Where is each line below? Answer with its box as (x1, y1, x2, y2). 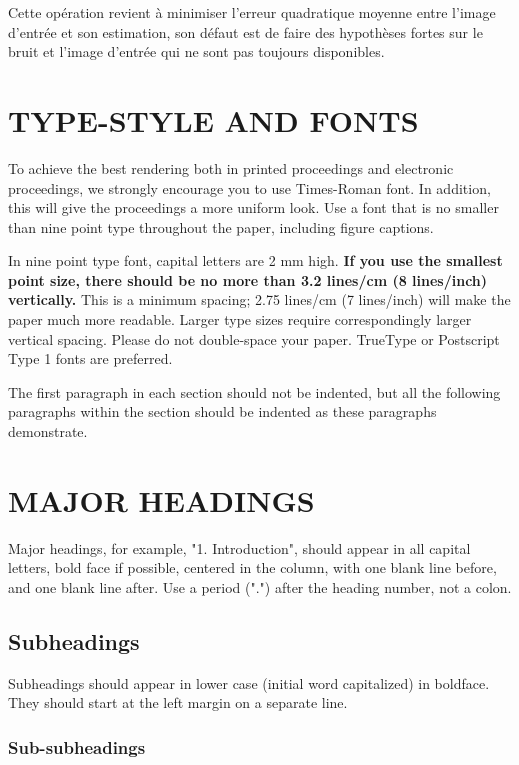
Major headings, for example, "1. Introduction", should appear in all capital (8, 537, 471, 558)
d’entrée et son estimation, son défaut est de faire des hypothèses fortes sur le (8, 21, 483, 42)
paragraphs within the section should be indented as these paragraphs (8, 401, 437, 422)
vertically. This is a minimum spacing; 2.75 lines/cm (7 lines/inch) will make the (8, 289, 511, 310)
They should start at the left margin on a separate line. (8, 692, 348, 713)
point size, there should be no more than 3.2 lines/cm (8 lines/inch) (8, 269, 488, 290)
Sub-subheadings (8, 734, 146, 759)
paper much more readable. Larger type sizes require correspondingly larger (8, 309, 472, 330)
